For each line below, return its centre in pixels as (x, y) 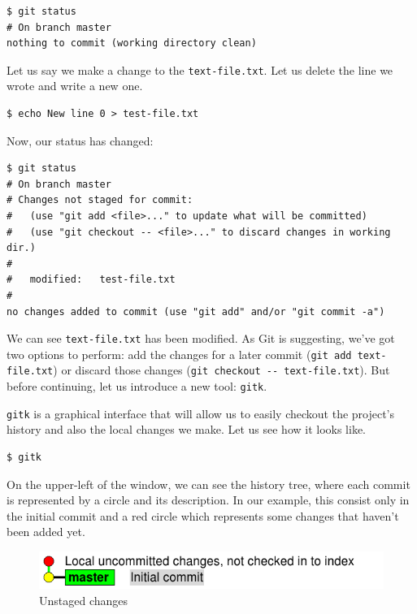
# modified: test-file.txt (91, 280)
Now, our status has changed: (80, 140)
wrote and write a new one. (75, 86)
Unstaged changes (84, 600)
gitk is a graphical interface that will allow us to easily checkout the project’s (201, 413)
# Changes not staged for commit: (100, 200)
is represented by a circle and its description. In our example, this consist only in (208, 500)
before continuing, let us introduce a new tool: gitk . (137, 386)
